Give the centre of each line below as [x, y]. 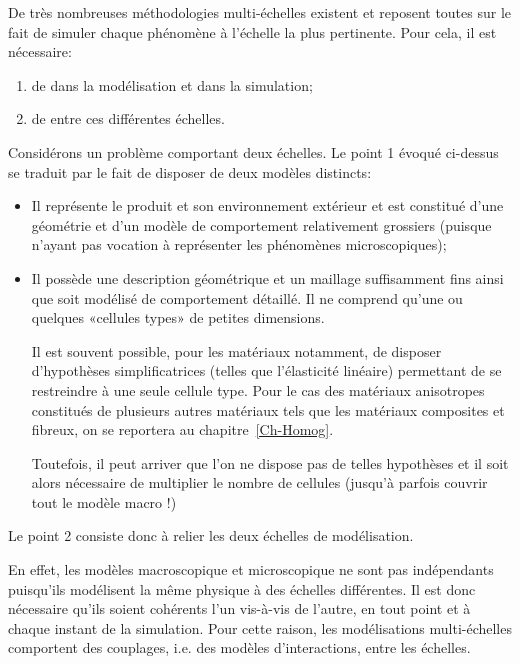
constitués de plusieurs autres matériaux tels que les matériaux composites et [268, 409]
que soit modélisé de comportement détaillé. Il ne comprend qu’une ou [247, 297]
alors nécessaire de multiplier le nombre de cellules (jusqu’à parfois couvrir [259, 482]
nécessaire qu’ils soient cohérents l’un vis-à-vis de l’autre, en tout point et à [239, 608]
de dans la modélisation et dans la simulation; [172, 84]
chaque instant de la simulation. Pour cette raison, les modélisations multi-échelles [260, 627]
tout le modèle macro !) [104, 501]
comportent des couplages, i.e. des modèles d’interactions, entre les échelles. [239, 647]
